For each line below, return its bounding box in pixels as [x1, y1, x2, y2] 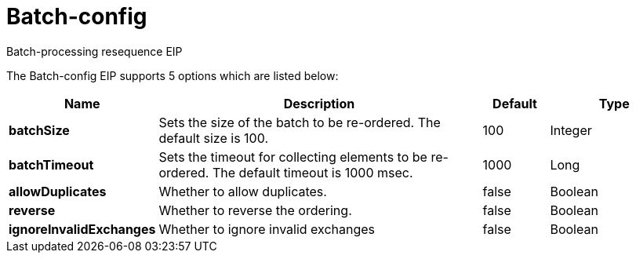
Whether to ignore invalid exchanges [158, 221, 376, 237]
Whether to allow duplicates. [158, 183, 327, 199]
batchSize [9, 122, 70, 138]
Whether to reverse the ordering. [158, 202, 352, 218]
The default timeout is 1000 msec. [212, 164, 413, 181]
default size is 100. [158, 129, 269, 146]
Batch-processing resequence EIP [6, 44, 183, 58]
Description [283, 95, 355, 111]
